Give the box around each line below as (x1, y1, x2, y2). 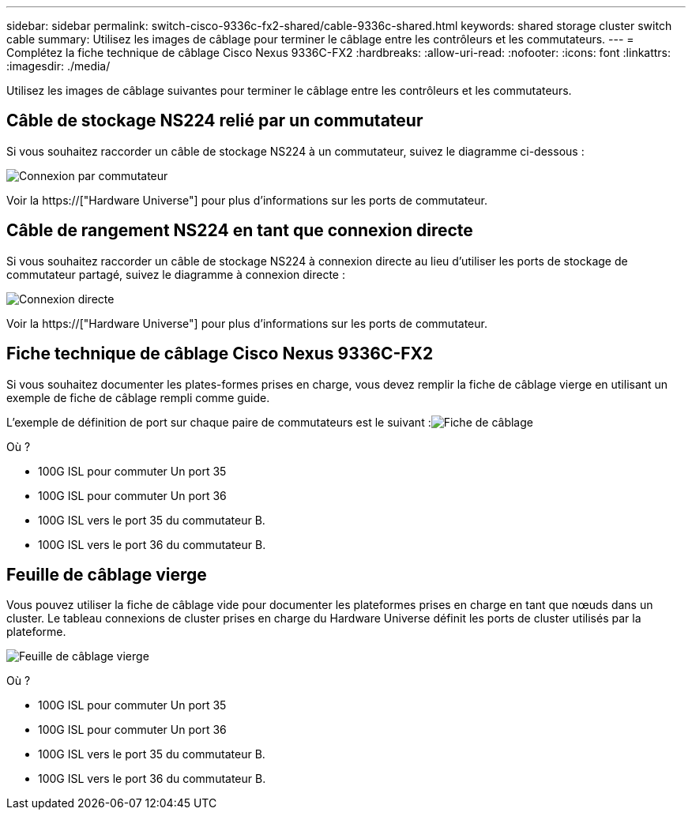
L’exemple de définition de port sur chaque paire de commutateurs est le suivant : (6, 415, 431, 429)
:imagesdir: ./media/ (6, 59, 111, 73)
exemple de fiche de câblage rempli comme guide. (6, 390, 270, 404)
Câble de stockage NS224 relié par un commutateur (6, 111, 423, 131)
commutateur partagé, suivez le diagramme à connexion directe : (6, 267, 345, 281)
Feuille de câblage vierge (6, 564, 207, 585)
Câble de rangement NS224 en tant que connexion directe (6, 220, 473, 241)
